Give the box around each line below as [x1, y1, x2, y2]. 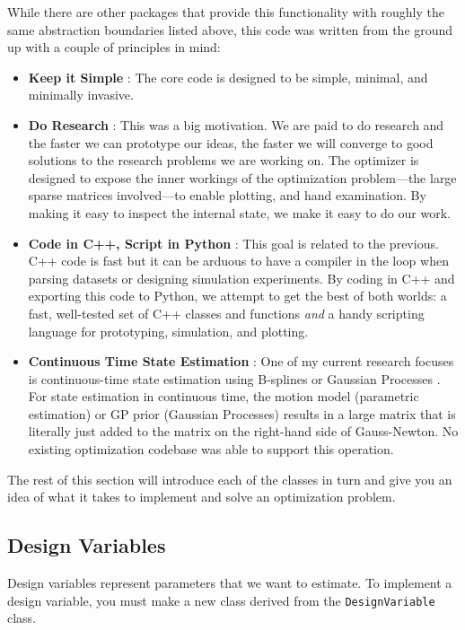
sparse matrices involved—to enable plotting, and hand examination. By [28, 186, 426, 205]
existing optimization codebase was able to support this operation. [28, 440, 394, 459]
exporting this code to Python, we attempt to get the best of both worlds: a [28, 286, 447, 305]
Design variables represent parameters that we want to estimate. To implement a [7, 573, 452, 592]
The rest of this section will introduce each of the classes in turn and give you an [7, 469, 452, 488]
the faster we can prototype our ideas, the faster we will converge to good [28, 133, 434, 152]
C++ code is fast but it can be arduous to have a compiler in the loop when [28, 251, 449, 270]
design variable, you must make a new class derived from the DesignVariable [7, 591, 435, 609]
